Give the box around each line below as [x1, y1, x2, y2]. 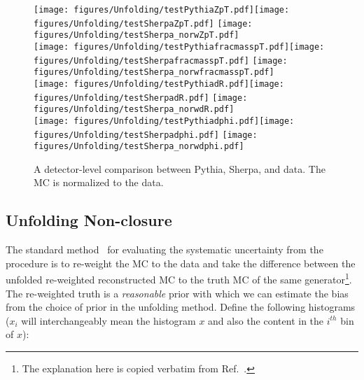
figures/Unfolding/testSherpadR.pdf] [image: [34, 92, 248, 103]
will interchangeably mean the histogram [21, 313, 196, 328]
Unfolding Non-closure [6, 209, 172, 231]
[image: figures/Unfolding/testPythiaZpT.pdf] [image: [34, 5, 290, 15]
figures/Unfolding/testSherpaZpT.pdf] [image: [34, 18, 253, 29]
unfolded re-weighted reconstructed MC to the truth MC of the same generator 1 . [6, 270, 352, 287]
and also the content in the [208, 313, 324, 328]
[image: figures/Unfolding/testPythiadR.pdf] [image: [34, 78, 284, 89]
